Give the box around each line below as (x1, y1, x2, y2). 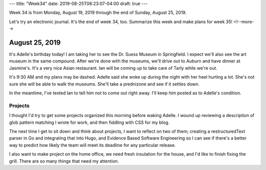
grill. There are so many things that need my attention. (9, 158, 119, 164)
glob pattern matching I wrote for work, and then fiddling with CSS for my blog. (9, 119, 169, 125)
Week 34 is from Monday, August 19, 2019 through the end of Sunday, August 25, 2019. (9, 10, 187, 16)
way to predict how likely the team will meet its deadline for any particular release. (9, 142, 176, 148)
